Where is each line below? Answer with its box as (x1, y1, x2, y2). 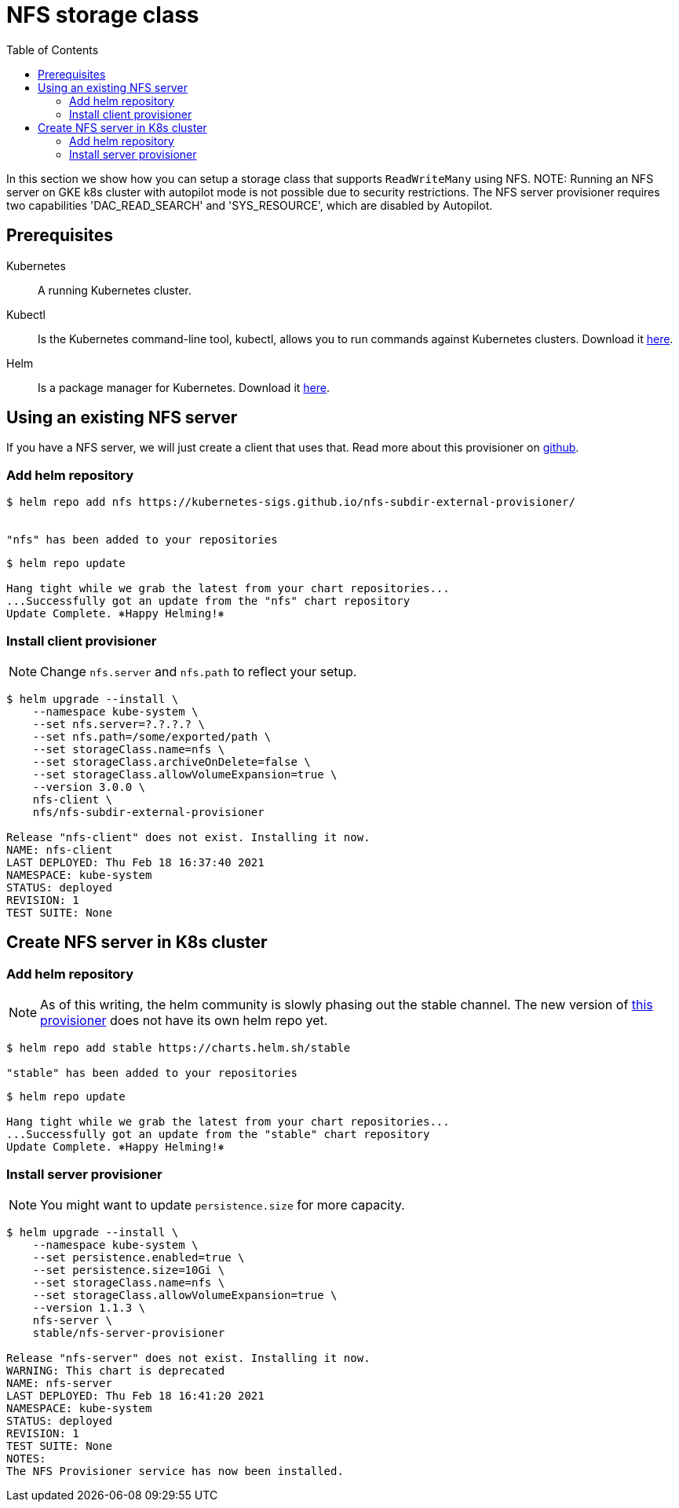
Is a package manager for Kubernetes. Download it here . (38, 380, 330, 394)
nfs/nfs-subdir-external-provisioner (32, 805, 265, 818)
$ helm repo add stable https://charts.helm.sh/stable (6, 1041, 351, 1055)
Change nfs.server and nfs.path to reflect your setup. (40, 663, 357, 679)
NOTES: (6, 1451, 46, 1465)
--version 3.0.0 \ (32, 780, 146, 793)
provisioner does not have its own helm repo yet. (40, 1012, 328, 1029)
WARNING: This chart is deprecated (6, 1363, 225, 1377)
